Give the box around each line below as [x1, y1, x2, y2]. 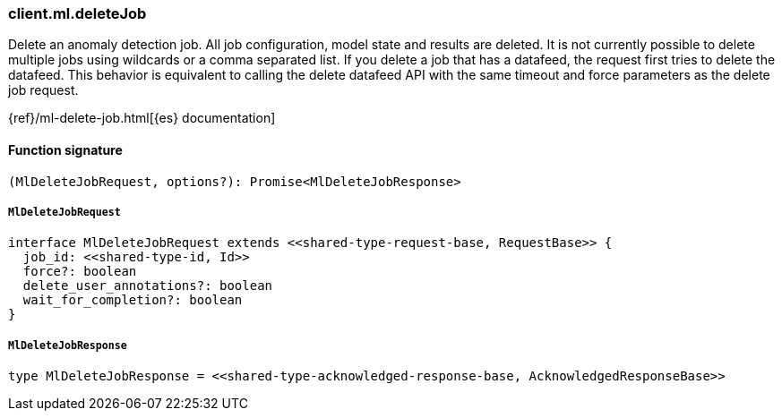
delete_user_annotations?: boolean [22, 278, 273, 294]
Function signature [8, 141, 123, 158]
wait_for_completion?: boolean [22, 293, 243, 308]
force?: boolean [22, 264, 137, 279]
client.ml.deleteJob [8, 4, 147, 22]
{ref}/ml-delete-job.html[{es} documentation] [8, 110, 276, 126]
